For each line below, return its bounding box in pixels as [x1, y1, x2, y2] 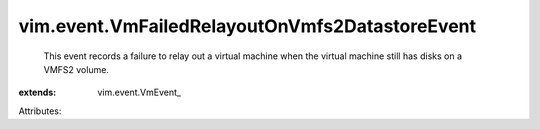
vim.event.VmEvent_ [97, 86, 182, 99]
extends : [18, 86, 57, 99]
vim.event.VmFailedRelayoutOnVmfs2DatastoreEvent [18, 15, 477, 37]
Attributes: [18, 105, 62, 117]
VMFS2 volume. [43, 63, 110, 75]
